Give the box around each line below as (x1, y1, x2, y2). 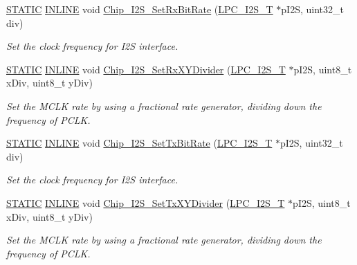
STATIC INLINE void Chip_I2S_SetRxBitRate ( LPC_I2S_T (6, 2, 273, 16)
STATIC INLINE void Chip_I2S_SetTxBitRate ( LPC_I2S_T (6, 136, 273, 150)
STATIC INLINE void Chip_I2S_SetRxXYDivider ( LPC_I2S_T (6, 62, 286, 76)
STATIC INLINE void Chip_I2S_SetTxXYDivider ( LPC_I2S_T (6, 195, 285, 210)
